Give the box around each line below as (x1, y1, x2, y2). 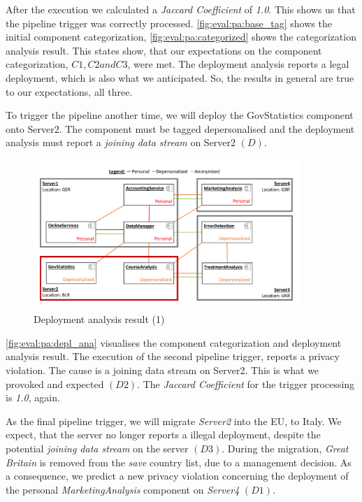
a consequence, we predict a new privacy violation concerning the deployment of (6, 468, 349, 483)
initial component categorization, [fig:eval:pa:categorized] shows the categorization (6, 29, 356, 44)
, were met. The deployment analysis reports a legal (127, 57, 349, 71)
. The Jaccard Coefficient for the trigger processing (137, 376, 355, 391)
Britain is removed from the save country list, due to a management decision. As (6, 454, 352, 469)
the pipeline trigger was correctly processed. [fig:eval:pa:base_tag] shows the (6, 15, 332, 30)
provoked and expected (6, 376, 104, 391)
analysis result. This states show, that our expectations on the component (6, 43, 322, 57)
